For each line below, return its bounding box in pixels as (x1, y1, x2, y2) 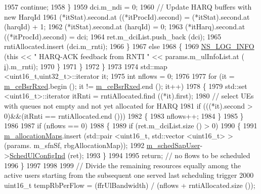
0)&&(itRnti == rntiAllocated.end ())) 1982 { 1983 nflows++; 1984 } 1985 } (4, 110, 244, 121)
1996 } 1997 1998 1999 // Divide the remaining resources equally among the (4, 160, 241, 170)
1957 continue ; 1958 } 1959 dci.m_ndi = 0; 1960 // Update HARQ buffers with (4, 2, 252, 12)
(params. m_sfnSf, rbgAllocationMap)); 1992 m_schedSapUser (4, 140, 200, 151)
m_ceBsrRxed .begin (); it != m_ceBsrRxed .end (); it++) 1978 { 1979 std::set (4, 80, 247, 91)
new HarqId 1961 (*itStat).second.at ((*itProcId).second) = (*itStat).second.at (4, 11, 250, 22)
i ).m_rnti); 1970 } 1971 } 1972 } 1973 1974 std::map (4, 61, 167, 71)
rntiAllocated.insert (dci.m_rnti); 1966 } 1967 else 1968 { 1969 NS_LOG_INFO (4, 41, 254, 52)
